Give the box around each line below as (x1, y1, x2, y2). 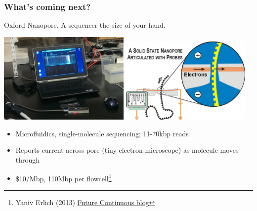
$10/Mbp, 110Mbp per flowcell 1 (15, 171, 112, 183)
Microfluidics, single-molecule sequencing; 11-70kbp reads (15, 128, 189, 138)
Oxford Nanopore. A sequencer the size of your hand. (4, 20, 166, 30)
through (15, 154, 40, 165)
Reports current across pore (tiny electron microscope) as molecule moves (15, 145, 239, 155)
